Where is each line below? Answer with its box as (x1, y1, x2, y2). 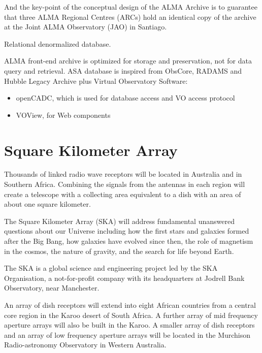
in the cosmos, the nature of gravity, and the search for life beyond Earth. (4, 245, 234, 256)
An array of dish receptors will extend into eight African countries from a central (4, 300, 256, 310)
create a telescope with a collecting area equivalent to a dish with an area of (4, 188, 241, 199)
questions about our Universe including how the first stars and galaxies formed (4, 226, 249, 236)
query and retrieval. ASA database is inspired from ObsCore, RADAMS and (4, 65, 242, 76)
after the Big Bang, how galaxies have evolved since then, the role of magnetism (4, 236, 253, 246)
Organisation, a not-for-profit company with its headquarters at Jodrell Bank (4, 272, 245, 283)
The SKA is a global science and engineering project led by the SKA (4, 263, 218, 273)
